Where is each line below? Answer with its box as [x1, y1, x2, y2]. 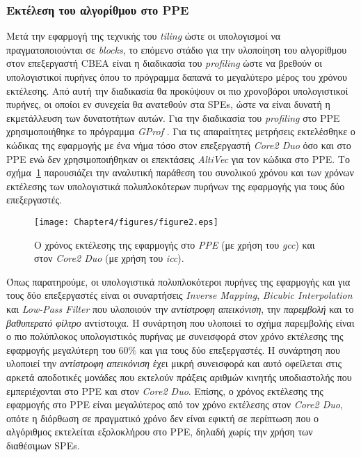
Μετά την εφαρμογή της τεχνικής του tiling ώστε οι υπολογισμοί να [6, 29, 281, 43]
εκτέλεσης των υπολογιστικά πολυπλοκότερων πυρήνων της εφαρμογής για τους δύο [6, 178, 345, 193]
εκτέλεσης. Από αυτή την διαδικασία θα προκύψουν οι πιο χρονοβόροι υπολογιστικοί [6, 83, 348, 98]
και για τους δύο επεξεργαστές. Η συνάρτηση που [139, 342, 340, 357]
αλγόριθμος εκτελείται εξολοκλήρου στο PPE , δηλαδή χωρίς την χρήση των [6, 424, 313, 439]
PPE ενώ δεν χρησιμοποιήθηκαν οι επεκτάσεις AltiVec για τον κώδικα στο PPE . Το [6, 151, 350, 166]
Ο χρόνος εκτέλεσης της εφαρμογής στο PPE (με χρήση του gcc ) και [34, 237, 315, 251]
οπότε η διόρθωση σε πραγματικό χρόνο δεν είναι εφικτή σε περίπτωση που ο [6, 410, 319, 425]
